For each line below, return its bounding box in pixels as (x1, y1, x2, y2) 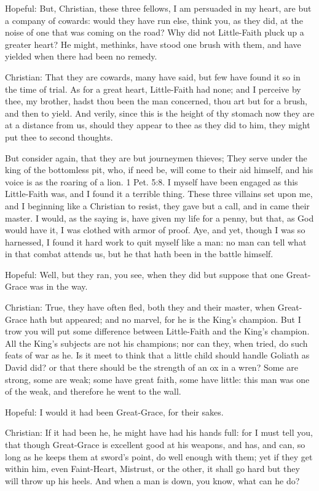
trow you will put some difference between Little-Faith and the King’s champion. (5, 325, 310, 338)
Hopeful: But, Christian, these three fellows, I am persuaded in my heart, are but (5, 2, 312, 14)
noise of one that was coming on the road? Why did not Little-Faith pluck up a (5, 26, 304, 39)
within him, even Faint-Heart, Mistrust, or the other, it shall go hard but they (5, 462, 300, 475)
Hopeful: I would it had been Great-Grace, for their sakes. (5, 405, 224, 418)
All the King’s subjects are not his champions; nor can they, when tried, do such (5, 336, 308, 349)
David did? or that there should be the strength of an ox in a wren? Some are (5, 361, 298, 374)
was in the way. (30, 280, 88, 293)
